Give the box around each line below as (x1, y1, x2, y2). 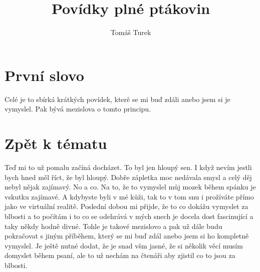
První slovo (5, 64, 84, 85)
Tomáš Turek (110, 27, 151, 37)
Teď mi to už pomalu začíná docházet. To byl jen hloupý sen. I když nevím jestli (5, 161, 252, 172)
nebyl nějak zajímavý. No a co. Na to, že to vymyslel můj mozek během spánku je (5, 181, 256, 192)
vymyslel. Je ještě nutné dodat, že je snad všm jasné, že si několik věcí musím (5, 240, 243, 250)
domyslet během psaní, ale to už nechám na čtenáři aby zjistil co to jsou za (5, 250, 235, 260)
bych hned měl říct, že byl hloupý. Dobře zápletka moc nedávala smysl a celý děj (5, 171, 252, 182)
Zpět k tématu (5, 133, 107, 153)
